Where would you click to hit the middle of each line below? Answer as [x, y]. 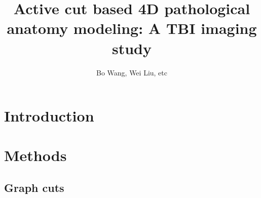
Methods [35, 155]
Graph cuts [34, 188]
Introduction [49, 116]
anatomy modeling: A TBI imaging [132, 28]
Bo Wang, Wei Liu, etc [132, 72]
